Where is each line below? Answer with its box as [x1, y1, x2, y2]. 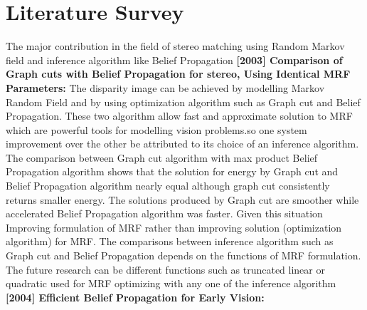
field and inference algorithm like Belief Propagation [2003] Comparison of [6, 52, 343, 67]
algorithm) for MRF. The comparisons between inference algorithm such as [6, 234, 334, 249]
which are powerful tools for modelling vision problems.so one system [6, 122, 307, 137]
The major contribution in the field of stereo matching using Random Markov [6, 38, 345, 53]
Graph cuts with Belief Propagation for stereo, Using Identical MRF [6, 66, 351, 81]
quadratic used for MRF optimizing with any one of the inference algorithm [6, 276, 336, 291]
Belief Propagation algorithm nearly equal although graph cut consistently [6, 178, 330, 193]
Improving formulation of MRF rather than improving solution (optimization [6, 219, 342, 234]
